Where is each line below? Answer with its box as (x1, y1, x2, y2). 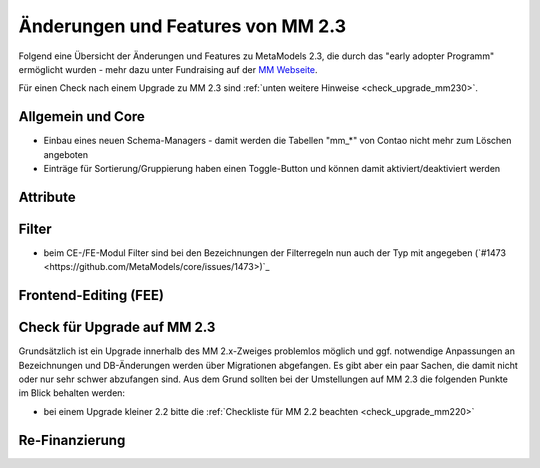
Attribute (18, 188, 76, 205)
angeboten (43, 148, 89, 160)
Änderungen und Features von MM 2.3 (18, 15, 347, 37)
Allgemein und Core (18, 108, 145, 125)
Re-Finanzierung (18, 431, 126, 449)
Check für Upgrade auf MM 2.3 (18, 319, 216, 336)
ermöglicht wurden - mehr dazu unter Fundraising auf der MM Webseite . (18, 63, 319, 75)
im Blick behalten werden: (18, 387, 125, 399)
